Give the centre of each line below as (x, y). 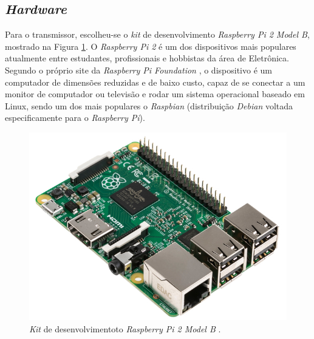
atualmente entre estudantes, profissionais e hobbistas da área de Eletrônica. (147, 58)
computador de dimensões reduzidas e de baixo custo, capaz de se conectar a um (155, 82)
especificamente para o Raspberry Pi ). (75, 118)
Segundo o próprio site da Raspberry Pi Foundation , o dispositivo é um (138, 70)
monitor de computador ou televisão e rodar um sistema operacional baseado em (155, 94)
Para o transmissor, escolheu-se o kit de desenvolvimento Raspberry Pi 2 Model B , (157, 34)
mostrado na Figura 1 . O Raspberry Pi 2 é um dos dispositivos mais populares (151, 46)
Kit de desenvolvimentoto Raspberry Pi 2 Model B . (125, 328)
